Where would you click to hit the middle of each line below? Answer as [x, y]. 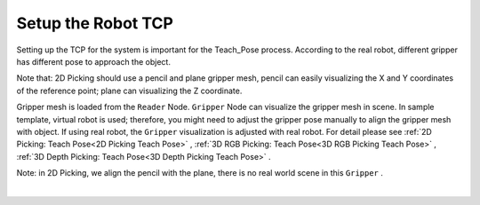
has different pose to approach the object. [93, 61]
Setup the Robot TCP [95, 23]
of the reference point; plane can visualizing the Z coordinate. [129, 91]
